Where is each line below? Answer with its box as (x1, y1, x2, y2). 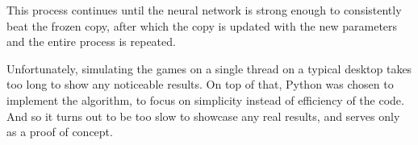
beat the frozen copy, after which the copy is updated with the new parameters (6, 17, 398, 34)
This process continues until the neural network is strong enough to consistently (6, 2, 402, 18)
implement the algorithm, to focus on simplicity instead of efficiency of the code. (6, 91, 404, 108)
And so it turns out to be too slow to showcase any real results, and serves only (6, 107, 400, 124)
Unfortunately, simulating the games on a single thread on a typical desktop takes (6, 60, 412, 77)
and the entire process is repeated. (6, 33, 176, 50)
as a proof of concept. (6, 123, 113, 140)
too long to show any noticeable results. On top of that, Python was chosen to (6, 76, 394, 93)
